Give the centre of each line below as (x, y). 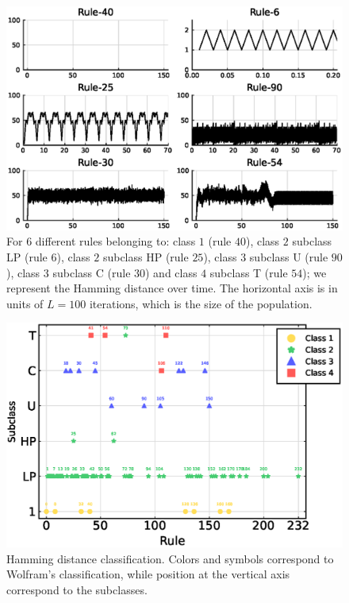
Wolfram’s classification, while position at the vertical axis (148, 574)
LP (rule (27, 257)
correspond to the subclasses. (77, 589)
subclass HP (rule (146, 257)
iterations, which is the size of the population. (201, 303)
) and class (171, 272)
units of (25, 303)
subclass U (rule (289, 257)
